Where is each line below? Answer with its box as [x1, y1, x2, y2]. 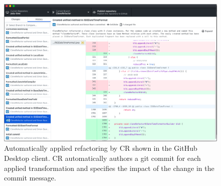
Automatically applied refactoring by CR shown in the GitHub [4, 143, 197, 153]
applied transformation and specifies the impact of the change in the [4, 162, 214, 173]
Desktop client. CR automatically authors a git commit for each [4, 153, 201, 163]
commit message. [4, 172, 56, 183]
